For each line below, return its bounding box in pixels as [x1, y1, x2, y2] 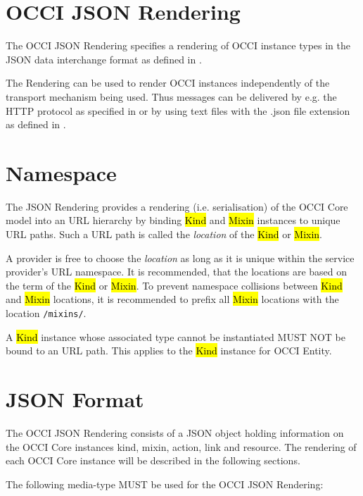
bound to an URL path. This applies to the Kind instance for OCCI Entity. [6, 343, 332, 358]
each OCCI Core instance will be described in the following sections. [6, 453, 300, 468]
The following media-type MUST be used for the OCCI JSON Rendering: [6, 476, 324, 491]
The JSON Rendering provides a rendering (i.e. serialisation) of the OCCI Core [6, 199, 348, 213]
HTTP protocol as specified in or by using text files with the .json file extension [6, 103, 350, 118]
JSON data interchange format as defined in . [6, 51, 202, 66]
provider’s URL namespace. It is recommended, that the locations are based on [6, 264, 348, 279]
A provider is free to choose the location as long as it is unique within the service [6, 250, 355, 265]
